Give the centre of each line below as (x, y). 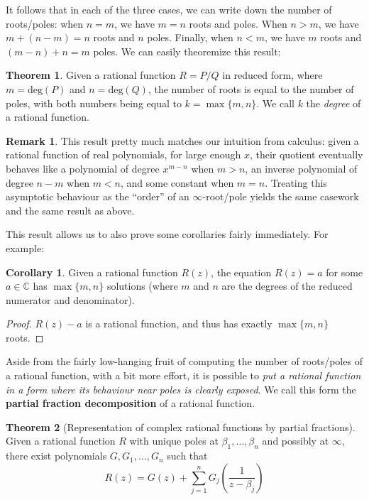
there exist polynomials (56, 456)
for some (345, 272)
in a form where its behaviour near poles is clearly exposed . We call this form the (181, 389)
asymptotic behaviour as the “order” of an (98, 196)
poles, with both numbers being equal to (94, 103)
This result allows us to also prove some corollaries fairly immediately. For (167, 234)
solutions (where (142, 286)
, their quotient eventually (306, 154)
